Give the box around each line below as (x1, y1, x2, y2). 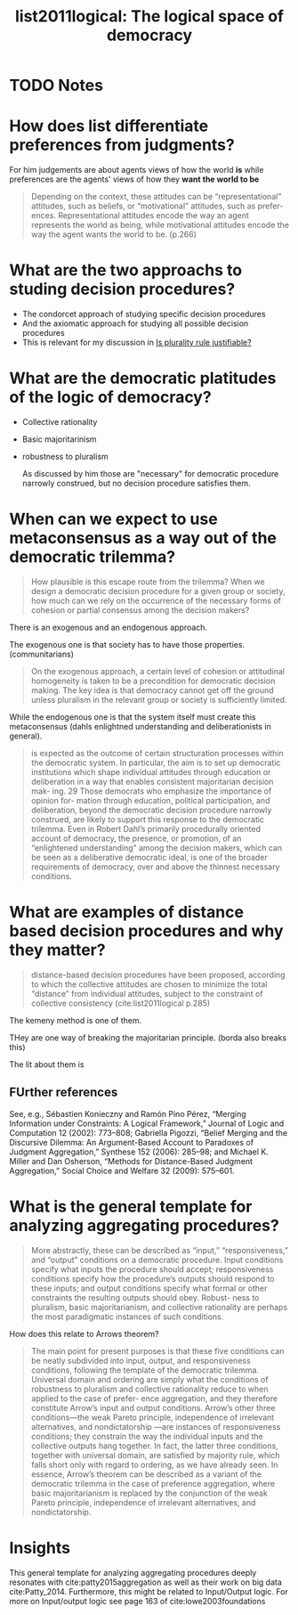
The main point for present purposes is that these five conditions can (30, 1345, 285, 1356)
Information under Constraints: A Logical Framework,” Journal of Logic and (9, 1118, 285, 1129)
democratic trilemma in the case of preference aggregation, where (30, 1478, 276, 1489)
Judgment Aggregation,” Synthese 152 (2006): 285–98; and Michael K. (9, 1146, 270, 1157)
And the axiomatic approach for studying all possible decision (21, 318, 249, 329)
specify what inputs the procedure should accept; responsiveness (30, 1263, 274, 1275)
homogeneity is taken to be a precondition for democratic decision (30, 675, 276, 686)
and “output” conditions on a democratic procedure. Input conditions (30, 1254, 284, 1265)
